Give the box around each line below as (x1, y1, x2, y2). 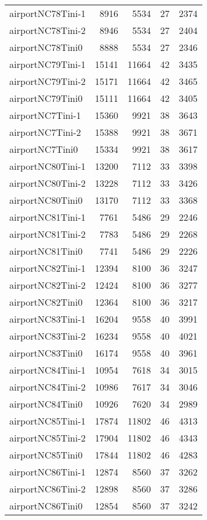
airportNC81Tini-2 (9, 227, 86, 241)
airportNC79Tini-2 (9, 74, 86, 88)
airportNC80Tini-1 (9, 159, 86, 173)
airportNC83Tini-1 (9, 312, 86, 326)
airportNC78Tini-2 (9, 23, 86, 37)
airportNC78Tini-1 (9, 6, 86, 20)
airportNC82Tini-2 (9, 278, 86, 292)
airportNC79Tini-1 (9, 57, 86, 71)
